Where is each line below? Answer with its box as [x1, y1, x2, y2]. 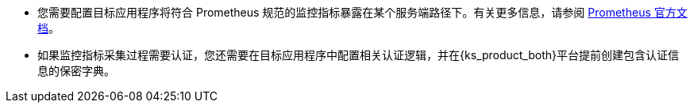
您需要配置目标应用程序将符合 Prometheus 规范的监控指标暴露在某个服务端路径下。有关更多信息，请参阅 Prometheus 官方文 [37, 6, 688, 19]
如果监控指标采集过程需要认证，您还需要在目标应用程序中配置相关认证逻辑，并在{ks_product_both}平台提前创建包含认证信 [37, 48, 679, 62]
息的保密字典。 [37, 64, 115, 77]
